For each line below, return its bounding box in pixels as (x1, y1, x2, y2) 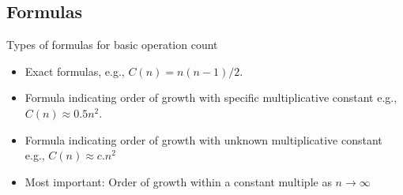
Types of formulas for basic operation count (6, 36, 218, 53)
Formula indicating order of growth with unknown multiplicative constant (24, 131, 382, 148)
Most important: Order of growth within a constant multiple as (24, 173, 332, 189)
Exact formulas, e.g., (24, 62, 125, 79)
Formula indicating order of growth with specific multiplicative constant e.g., (24, 89, 397, 106)
